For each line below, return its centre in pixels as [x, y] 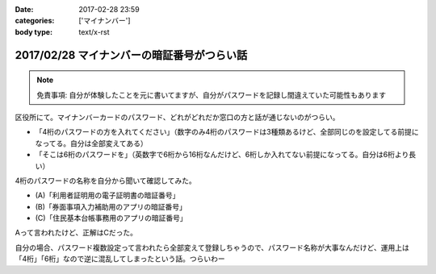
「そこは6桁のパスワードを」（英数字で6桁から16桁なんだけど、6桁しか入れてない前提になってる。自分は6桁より [222, 155]
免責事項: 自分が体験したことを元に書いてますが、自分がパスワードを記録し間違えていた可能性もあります [212, 95]
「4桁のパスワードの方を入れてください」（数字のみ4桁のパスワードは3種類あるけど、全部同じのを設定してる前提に [227, 132]
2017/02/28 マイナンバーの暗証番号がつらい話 [131, 55]
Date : [24, 9]
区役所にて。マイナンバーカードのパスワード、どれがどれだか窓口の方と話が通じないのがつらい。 [177, 117]
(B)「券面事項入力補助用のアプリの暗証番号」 [111, 206]
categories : [35, 21]
